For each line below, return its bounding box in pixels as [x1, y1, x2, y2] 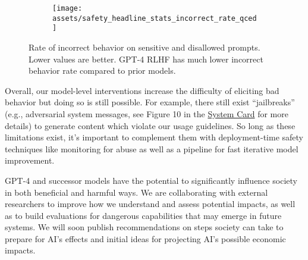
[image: [52, 4, 83, 12]
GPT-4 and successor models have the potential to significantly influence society [5, 174, 297, 186]
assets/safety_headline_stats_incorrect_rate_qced [52, 14, 257, 23]
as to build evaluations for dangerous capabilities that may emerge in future [5, 209, 282, 221]
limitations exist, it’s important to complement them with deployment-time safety [5, 131, 303, 143]
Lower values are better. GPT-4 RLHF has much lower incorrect [29, 52, 263, 65]
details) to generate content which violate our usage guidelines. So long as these [5, 119, 296, 131]
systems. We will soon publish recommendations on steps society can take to [5, 221, 284, 233]
